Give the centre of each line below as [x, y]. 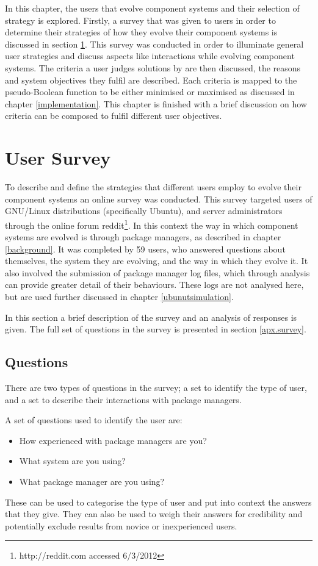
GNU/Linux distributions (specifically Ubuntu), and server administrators [144, 211]
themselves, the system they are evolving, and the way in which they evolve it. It [157, 261]
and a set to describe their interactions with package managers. [123, 399]
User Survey [58, 158]
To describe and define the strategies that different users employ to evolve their [153, 187]
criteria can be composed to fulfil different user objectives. [114, 116]
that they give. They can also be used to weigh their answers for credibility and [154, 514]
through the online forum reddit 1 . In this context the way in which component [152, 224]
